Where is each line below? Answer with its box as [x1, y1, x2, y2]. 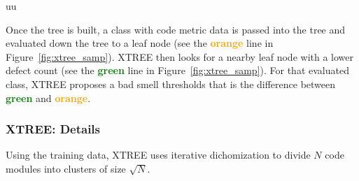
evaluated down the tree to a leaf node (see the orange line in [6, 36, 274, 50]
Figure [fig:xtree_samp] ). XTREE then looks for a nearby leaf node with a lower [6, 49, 354, 64]
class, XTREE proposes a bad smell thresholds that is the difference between [6, 76, 336, 91]
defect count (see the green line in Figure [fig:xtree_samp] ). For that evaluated [6, 63, 349, 78]
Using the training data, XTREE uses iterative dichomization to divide [6, 147, 311, 162]
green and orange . [6, 90, 91, 105]
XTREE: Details [6, 120, 101, 138]
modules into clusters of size [6, 161, 126, 175]
